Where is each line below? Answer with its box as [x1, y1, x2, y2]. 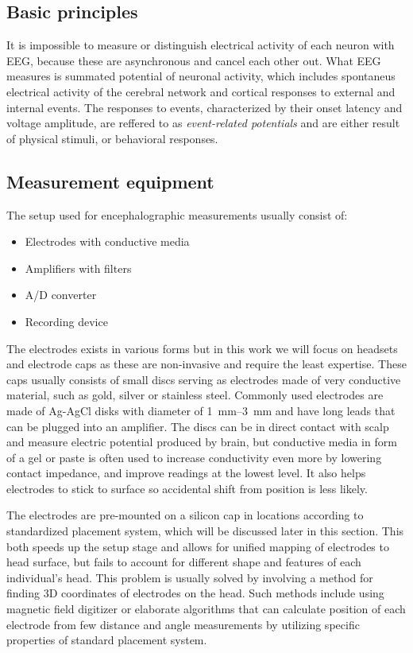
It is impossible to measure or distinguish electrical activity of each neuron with [6, 37, 395, 53]
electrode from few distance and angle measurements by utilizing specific [6, 616, 360, 632]
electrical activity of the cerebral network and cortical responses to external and [6, 83, 396, 99]
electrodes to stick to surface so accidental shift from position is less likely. [6, 480, 368, 496]
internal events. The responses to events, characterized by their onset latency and [6, 99, 403, 115]
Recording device [25, 313, 108, 329]
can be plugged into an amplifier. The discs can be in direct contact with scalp [6, 418, 389, 434]
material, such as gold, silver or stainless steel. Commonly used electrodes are [6, 387, 384, 403]
